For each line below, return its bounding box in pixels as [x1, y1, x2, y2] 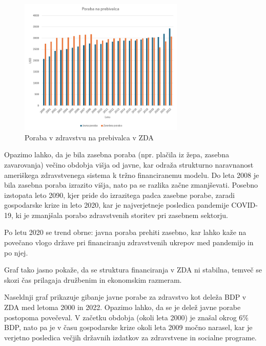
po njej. [4, 247, 28, 258]
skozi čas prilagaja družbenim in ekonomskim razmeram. [4, 274, 182, 285]
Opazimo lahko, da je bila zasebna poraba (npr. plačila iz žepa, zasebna [4, 149, 229, 160]
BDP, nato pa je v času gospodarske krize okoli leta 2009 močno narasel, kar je [4, 322, 253, 333]
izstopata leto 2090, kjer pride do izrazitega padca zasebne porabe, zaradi [4, 189, 235, 200]
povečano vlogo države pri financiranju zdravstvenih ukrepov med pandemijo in [4, 237, 254, 248]
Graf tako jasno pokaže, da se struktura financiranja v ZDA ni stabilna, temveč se [4, 264, 262, 275]
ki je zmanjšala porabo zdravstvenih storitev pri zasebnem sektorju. [15, 209, 228, 220]
